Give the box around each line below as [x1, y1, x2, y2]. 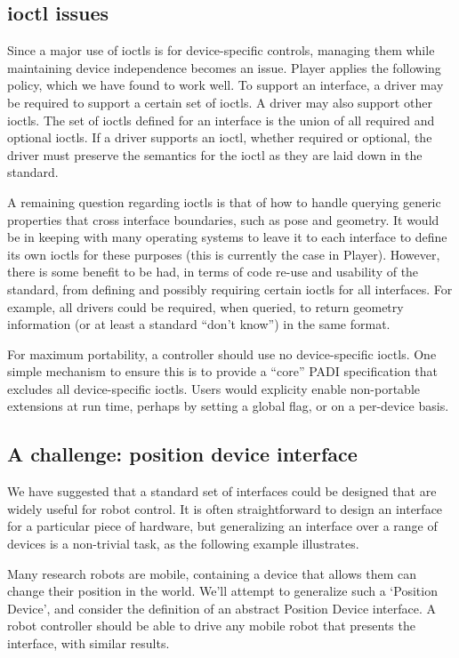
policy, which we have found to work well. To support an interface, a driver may [7, 76, 444, 94]
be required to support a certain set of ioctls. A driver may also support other [7, 92, 432, 111]
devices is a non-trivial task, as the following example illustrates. [7, 534, 359, 553]
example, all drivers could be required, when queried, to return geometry [7, 297, 404, 316]
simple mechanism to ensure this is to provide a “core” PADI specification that [7, 362, 438, 381]
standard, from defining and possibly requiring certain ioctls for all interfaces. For [7, 279, 453, 298]
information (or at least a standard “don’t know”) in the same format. [7, 315, 391, 333]
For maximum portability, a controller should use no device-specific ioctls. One [7, 344, 437, 363]
